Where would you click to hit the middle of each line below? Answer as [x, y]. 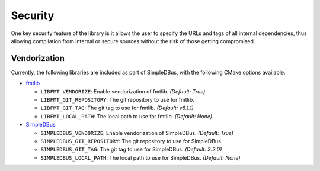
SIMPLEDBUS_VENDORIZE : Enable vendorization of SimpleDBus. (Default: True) [137, 133]
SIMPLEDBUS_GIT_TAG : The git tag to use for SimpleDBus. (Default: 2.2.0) [131, 149]
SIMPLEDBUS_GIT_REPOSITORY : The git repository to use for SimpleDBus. [132, 141]
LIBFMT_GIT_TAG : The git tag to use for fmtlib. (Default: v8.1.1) [117, 108]
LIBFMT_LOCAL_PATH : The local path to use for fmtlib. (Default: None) [127, 116]
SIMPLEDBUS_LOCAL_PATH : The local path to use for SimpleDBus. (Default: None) [140, 157]
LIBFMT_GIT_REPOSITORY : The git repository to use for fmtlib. [118, 100]
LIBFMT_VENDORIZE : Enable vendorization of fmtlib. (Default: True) [123, 91]
